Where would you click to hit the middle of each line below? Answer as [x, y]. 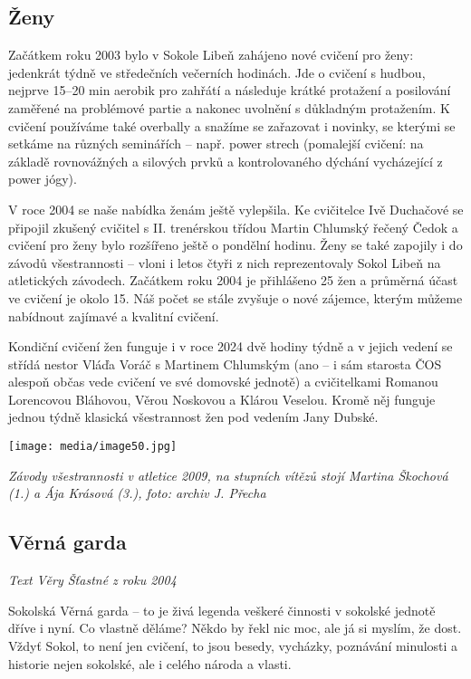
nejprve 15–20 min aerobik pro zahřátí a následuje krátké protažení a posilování [230, 90]
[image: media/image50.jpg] [93, 447]
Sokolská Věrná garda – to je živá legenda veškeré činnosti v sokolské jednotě [222, 610]
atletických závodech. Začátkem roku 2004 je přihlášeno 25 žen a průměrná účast [233, 280]
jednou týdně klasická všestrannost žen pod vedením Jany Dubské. [193, 417]
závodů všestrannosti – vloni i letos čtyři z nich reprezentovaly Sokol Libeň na [225, 262]
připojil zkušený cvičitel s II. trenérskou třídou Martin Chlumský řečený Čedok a [233, 227]
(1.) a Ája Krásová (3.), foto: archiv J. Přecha [137, 493]
